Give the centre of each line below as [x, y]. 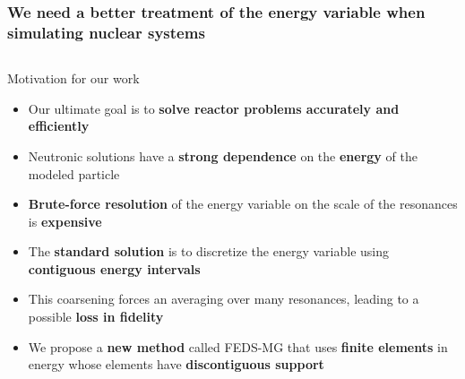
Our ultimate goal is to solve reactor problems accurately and [214, 108]
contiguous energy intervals [114, 268]
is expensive [65, 221]
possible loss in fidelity [96, 317]
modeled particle [74, 173]
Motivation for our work [73, 78]
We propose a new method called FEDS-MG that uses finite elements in [238, 346]
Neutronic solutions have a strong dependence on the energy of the [223, 155]
